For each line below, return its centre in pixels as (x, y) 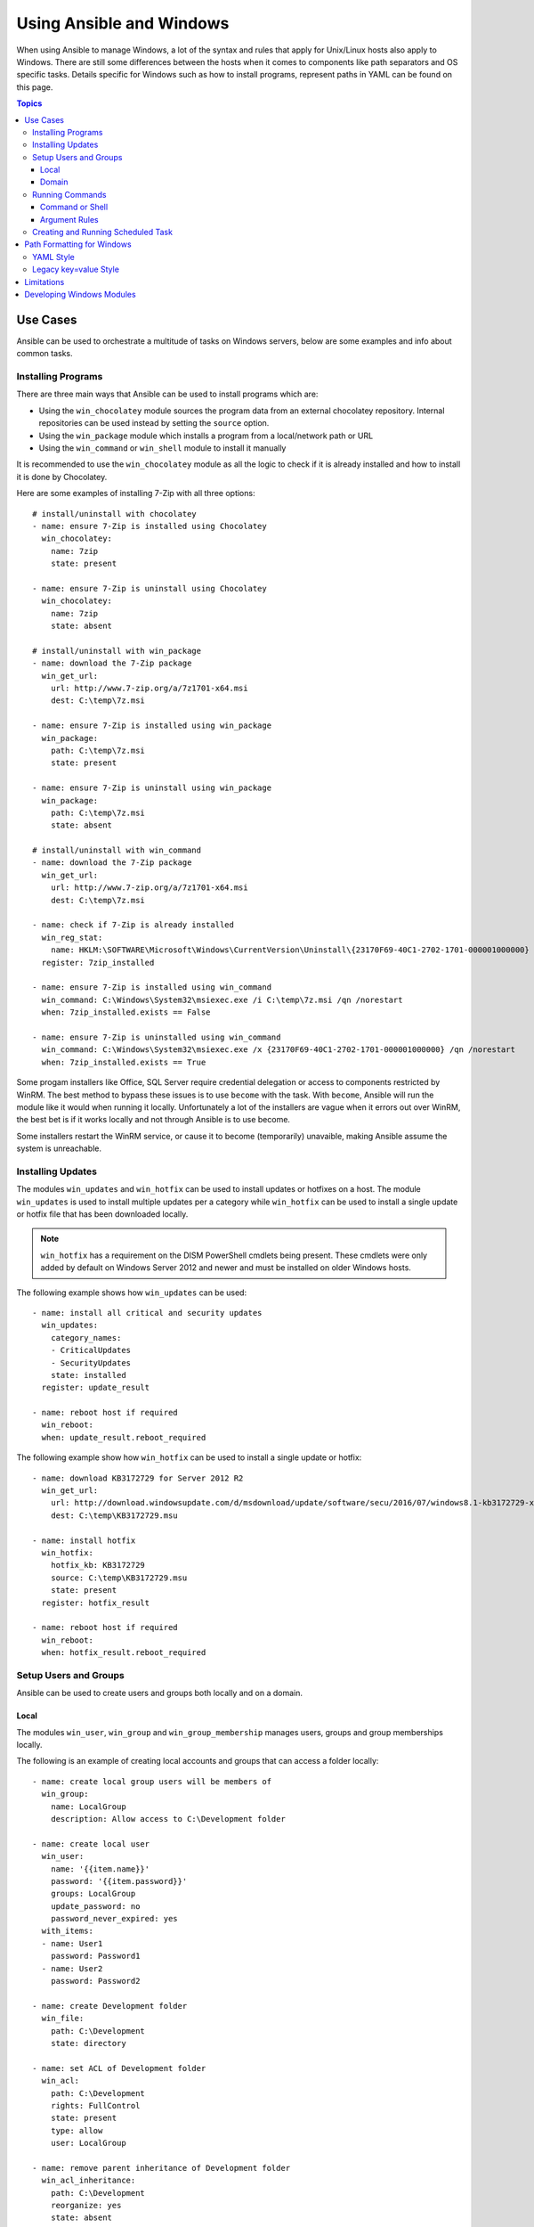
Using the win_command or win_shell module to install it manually (162, 448)
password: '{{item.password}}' (119, 1881)
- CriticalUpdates (91, 1350)
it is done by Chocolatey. (62, 477)
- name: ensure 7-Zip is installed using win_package (152, 726)
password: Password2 (95, 1981)
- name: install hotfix (84, 1540)
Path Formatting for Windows (78, 244)
